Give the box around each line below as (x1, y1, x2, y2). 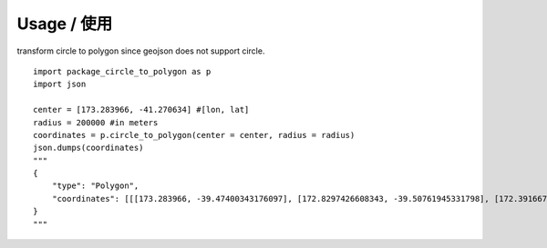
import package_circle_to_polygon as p (33, 66, 212, 76)
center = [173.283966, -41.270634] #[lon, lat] (33, 104, 250, 115)
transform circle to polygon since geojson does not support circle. (16, 45, 265, 56)
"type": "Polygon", (51, 181, 139, 191)
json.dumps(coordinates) (33, 143, 144, 154)
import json (33, 79, 87, 90)
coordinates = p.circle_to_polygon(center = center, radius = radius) (33, 130, 356, 140)
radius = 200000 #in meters (33, 117, 159, 127)
